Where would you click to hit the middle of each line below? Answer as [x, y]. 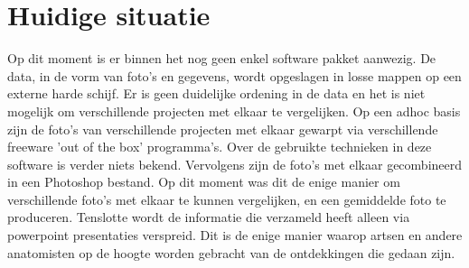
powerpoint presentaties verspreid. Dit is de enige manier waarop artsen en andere [235, 235]
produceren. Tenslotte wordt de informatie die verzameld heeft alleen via [209, 217]
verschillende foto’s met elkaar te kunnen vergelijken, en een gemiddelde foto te [227, 199]
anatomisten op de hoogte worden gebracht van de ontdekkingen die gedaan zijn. [231, 252]
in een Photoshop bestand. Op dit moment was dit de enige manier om [204, 182]
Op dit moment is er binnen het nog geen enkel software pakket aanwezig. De [222, 58]
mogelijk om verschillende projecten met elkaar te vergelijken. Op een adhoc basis [234, 111]
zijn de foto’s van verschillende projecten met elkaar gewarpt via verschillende [223, 129]
